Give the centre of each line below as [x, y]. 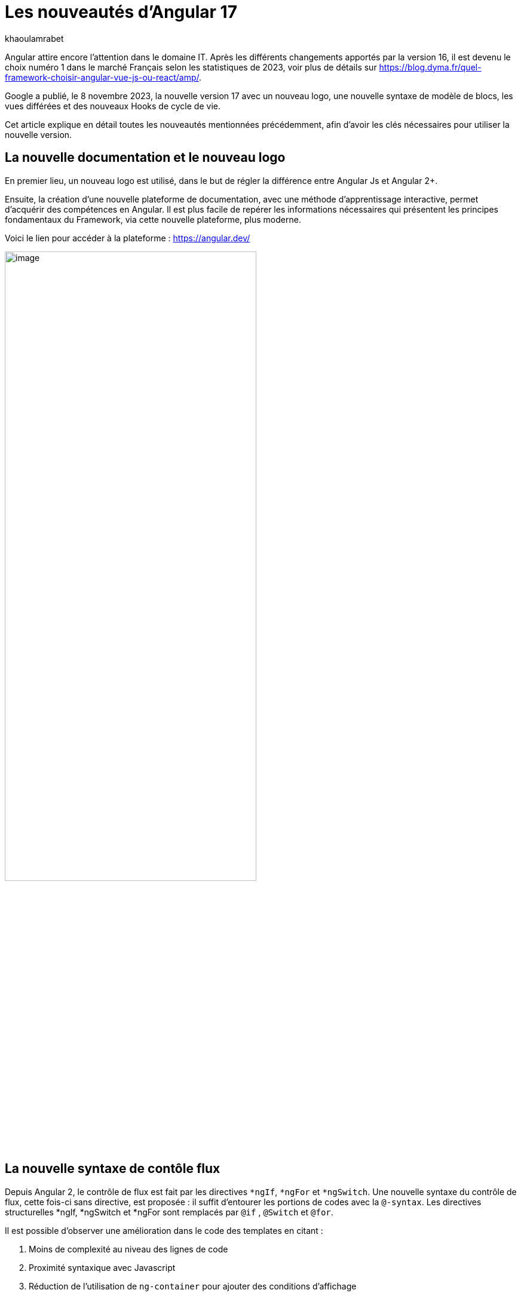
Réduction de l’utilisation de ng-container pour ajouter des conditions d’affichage [193, 1286]
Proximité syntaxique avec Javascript [102, 1267]
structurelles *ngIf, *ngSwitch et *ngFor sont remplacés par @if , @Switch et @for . [169, 1212]
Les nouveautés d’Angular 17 [121, 12]
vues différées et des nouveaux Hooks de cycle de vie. [113, 106]
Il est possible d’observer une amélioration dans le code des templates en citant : [164, 1230]
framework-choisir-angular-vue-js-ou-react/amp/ [102, 77]
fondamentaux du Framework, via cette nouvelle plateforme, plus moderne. [153, 219]
